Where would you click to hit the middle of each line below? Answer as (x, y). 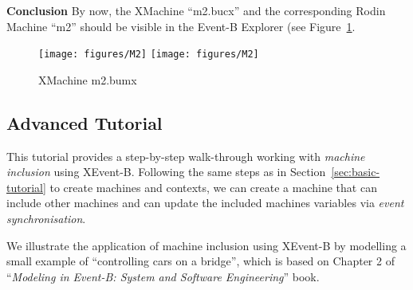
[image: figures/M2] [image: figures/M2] (149, 55)
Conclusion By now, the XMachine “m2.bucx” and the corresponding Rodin (196, 10)
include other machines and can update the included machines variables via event (205, 203)
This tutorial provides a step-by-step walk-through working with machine (186, 156)
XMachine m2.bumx (88, 79)
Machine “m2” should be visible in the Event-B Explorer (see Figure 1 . (181, 26)
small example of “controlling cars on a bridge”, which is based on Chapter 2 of (201, 261)
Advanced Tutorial (85, 122)
